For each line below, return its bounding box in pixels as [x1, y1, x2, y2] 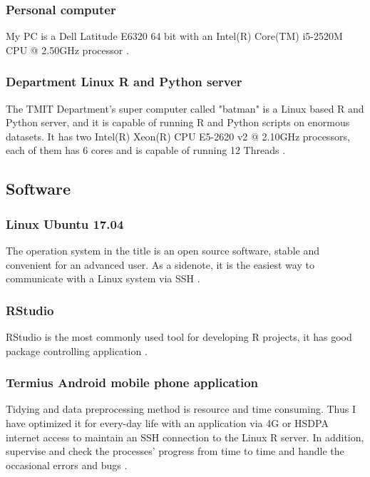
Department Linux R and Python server [6, 73, 242, 91]
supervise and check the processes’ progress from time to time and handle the [6, 443, 344, 458]
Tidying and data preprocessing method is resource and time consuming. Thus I [6, 401, 356, 416]
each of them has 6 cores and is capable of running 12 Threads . [6, 143, 286, 158]
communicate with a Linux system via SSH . [6, 271, 200, 286]
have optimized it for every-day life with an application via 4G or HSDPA [6, 416, 329, 430]
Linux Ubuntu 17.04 [6, 215, 124, 232]
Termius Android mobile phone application [6, 374, 259, 391]
